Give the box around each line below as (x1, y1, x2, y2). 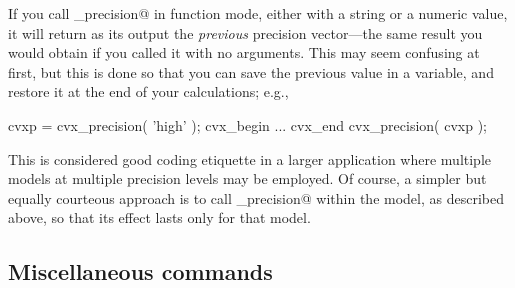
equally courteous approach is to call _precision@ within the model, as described (8, 187, 504, 208)
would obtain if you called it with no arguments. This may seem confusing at (8, 42, 480, 63)
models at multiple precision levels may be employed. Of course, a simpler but (8, 168, 487, 189)
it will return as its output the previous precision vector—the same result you (8, 22, 483, 43)
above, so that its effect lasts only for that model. (8, 207, 311, 228)
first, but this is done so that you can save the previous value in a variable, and (8, 61, 494, 82)
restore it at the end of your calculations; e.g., (8, 81, 289, 102)
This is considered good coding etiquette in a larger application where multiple (8, 148, 492, 169)
